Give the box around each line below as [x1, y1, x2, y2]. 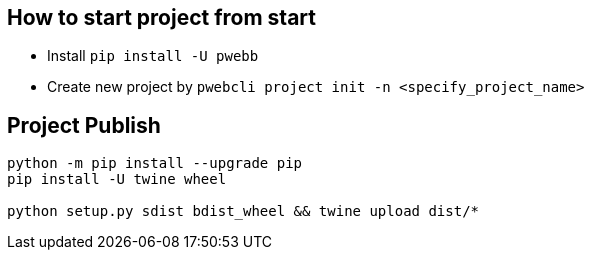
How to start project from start [7, 5, 317, 30]
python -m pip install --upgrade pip [7, 155, 303, 172]
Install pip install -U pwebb [47, 47, 259, 65]
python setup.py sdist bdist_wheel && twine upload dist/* [7, 203, 480, 220]
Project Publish [7, 112, 161, 138]
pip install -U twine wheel [7, 171, 227, 188]
